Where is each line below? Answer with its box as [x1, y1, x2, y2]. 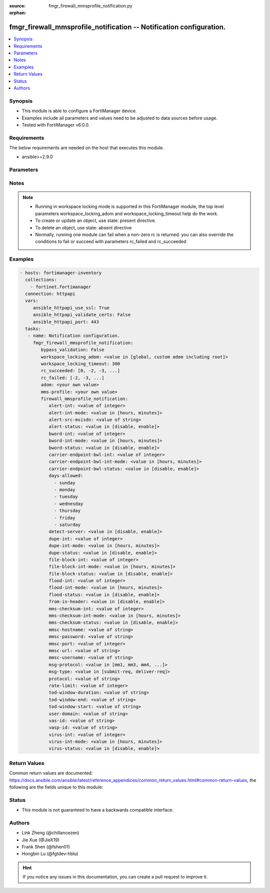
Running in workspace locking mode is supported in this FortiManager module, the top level [35, 203, 224, 209]
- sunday [54, 480, 75, 485]
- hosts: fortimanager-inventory [19, 270, 102, 275]
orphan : [9, 10, 26, 16]
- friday [54, 515, 75, 520]
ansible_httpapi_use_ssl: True [32, 305, 110, 310]
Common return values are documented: [9, 770, 93, 776]
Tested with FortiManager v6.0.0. [21, 121, 90, 127]
